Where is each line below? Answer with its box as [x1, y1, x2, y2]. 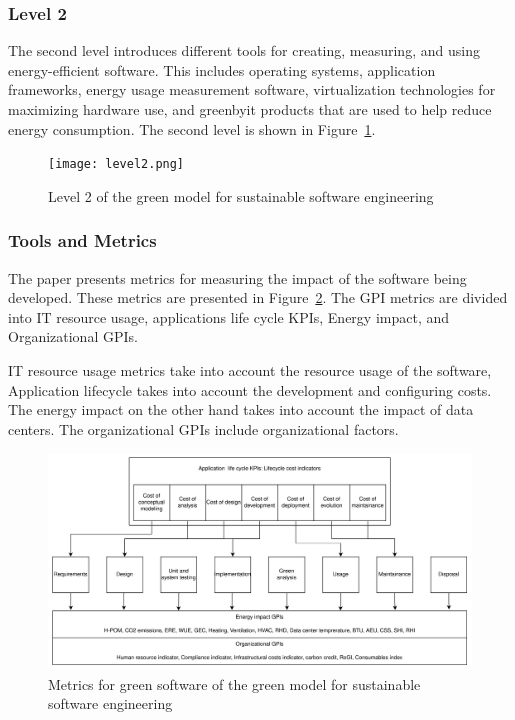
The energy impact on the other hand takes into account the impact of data [8, 399, 474, 420]
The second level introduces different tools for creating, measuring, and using [8, 40, 480, 61]
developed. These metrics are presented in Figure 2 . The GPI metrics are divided [8, 287, 508, 308]
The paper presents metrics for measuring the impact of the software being [8, 267, 467, 288]
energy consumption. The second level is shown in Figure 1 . [8, 118, 376, 139]
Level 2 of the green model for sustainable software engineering [48, 185, 434, 206]
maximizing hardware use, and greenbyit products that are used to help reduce [8, 99, 492, 119]
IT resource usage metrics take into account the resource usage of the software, [8, 360, 492, 381]
